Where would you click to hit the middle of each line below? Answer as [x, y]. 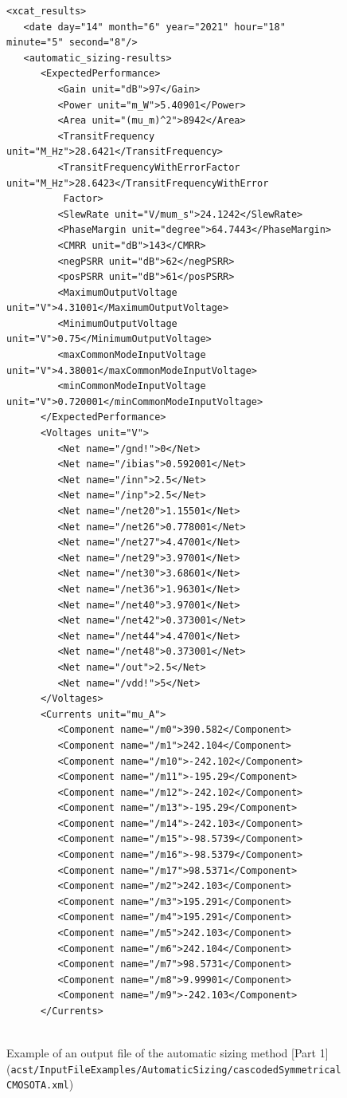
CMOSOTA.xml [38, 1086]
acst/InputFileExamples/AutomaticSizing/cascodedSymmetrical [176, 1070]
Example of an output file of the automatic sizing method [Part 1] [168, 1053]
